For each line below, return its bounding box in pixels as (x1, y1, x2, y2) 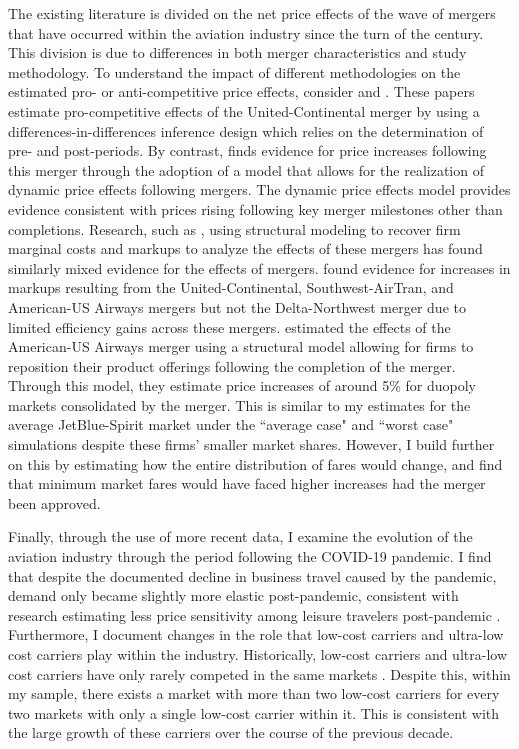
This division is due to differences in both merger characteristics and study (8, 42, 467, 63)
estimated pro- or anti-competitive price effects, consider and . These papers (8, 81, 475, 102)
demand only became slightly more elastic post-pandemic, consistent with (8, 585, 459, 606)
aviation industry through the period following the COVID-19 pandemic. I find (8, 546, 492, 567)
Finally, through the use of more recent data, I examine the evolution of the (8, 526, 473, 547)
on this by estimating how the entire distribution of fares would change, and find (8, 453, 503, 474)
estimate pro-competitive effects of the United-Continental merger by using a (8, 100, 480, 121)
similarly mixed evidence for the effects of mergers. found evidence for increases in (8, 257, 511, 278)
